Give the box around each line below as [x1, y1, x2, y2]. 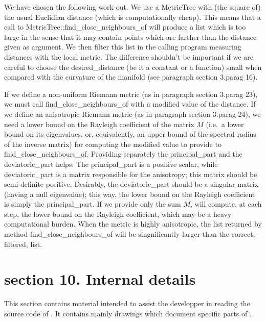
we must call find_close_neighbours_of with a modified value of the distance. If [4, 98, 256, 109]
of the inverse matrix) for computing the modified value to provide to [4, 138, 221, 149]
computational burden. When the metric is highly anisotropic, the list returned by [4, 218, 262, 229]
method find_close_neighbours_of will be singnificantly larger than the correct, [4, 229, 255, 239]
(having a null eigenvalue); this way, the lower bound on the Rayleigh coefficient [4, 188, 255, 199]
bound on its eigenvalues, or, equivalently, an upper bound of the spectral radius [4, 129, 256, 139]
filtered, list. [4, 238, 42, 249]
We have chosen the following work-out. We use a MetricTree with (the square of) [4, 2, 261, 12]
